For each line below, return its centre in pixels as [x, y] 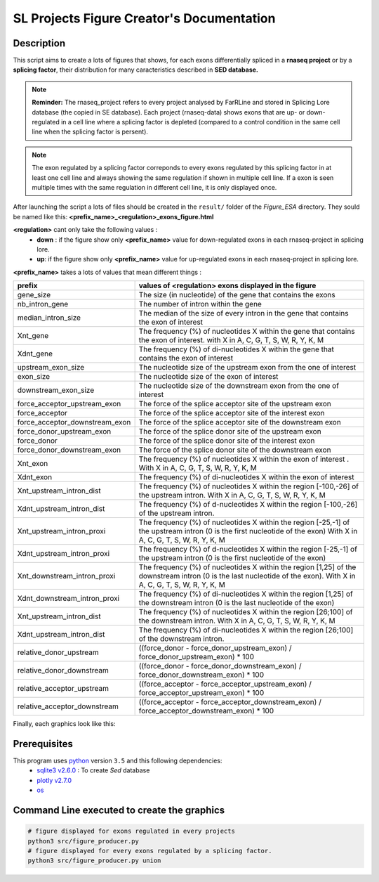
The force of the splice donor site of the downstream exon [235, 450]
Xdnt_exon [35, 477]
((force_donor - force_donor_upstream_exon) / [215, 648]
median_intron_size [49, 318]
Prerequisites [43, 744]
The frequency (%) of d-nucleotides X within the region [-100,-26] [248, 505]
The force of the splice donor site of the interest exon [227, 441]
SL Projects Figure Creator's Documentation [144, 18]
